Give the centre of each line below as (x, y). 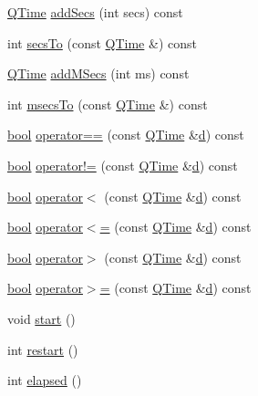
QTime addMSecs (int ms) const (98, 73)
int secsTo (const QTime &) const (102, 42)
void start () (41, 318)
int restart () (43, 349)
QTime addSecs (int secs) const (95, 12)
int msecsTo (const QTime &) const (108, 104)
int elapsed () (45, 380)
